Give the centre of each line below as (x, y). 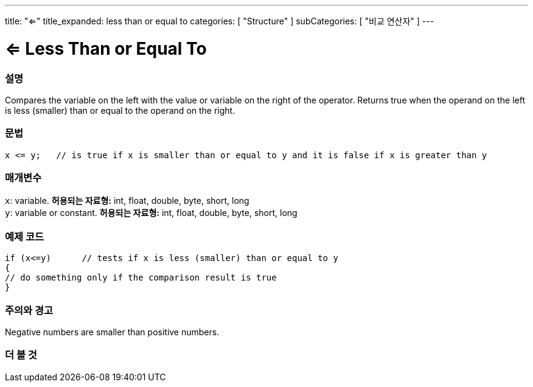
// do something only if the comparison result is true (141, 278)
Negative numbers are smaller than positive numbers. (112, 332)
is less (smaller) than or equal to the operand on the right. (120, 110)
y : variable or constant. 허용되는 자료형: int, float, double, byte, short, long (151, 213)
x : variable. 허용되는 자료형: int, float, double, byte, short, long (127, 201)
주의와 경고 (29, 310)
